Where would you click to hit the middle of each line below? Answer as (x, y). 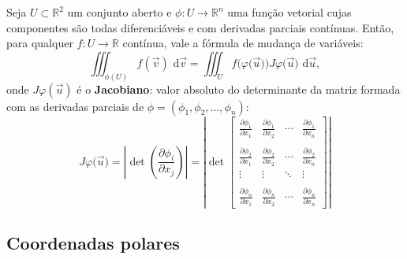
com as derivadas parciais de (75, 106)
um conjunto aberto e (119, 12)
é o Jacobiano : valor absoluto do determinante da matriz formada (239, 89)
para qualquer (40, 43)
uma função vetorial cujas (289, 12)
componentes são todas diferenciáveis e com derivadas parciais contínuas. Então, (200, 27)
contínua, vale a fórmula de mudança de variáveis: (243, 43)
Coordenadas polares (93, 243)
